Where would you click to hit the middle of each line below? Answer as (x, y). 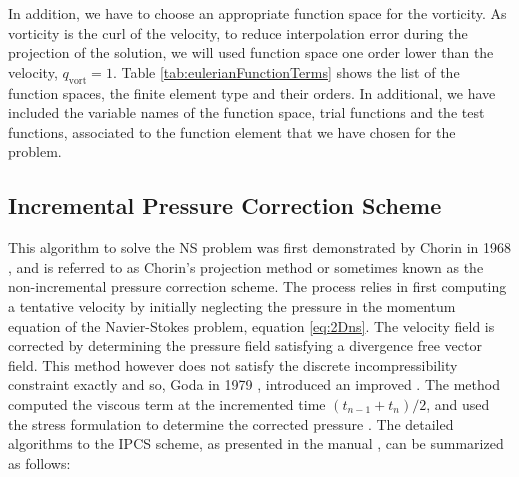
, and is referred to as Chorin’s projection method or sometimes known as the (246, 266)
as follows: (39, 462)
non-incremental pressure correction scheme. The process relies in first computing (257, 286)
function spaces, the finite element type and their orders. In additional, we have (252, 92)
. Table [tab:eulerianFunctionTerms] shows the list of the (286, 71)
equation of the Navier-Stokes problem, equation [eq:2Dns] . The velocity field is (251, 325)
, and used (458, 403)
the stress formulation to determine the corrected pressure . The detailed (231, 423)
